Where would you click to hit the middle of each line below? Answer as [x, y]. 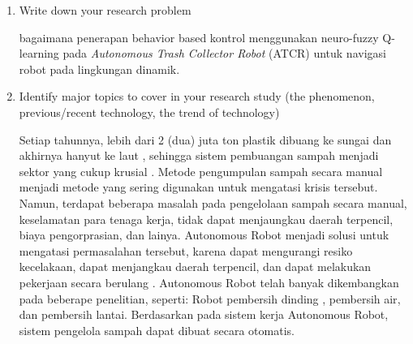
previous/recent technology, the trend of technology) [149, 112]
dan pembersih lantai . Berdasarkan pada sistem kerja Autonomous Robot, [204, 314]
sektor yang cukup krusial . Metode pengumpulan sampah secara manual [201, 171]
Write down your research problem [105, 10]
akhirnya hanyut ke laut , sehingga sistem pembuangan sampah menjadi [199, 155]
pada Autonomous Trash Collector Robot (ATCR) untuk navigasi [224, 53]
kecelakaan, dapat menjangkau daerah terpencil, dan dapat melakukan [195, 267]
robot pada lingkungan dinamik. [99, 69]
